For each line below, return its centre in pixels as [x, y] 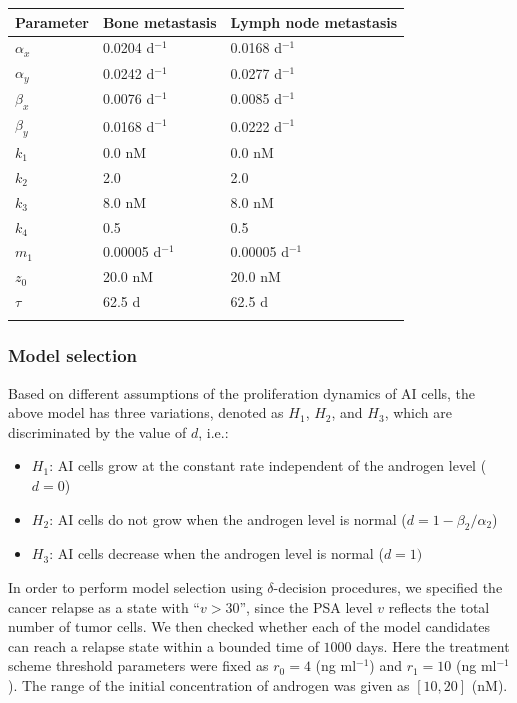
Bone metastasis [159, 21]
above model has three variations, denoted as [146, 412]
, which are [418, 412]
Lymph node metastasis [314, 21]
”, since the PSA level [306, 606]
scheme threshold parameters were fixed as [138, 665]
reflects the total [439, 606]
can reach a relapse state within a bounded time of [163, 645]
